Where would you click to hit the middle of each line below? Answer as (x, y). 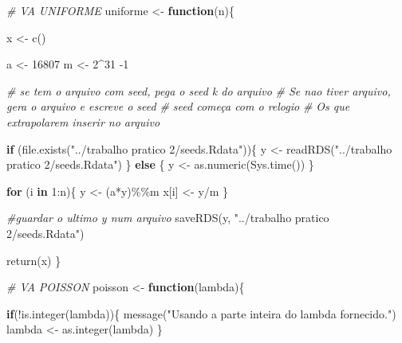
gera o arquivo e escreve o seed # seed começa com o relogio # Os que (178, 106)
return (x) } (34, 260)
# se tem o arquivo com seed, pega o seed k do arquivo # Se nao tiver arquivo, (199, 90)
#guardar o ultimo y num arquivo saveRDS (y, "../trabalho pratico (168, 218)
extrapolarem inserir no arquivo (83, 121)
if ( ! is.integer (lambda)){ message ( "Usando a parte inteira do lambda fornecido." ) (201, 313)
